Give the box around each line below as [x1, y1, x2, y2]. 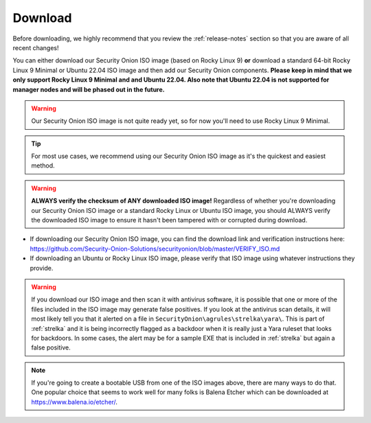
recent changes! [12, 43, 59, 52]
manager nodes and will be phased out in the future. [12, 85, 165, 93]
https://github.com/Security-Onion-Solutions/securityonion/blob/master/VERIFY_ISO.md [30, 244, 280, 253]
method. [31, 161, 55, 170]
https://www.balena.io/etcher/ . [31, 398, 118, 406]
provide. [30, 264, 54, 272]
